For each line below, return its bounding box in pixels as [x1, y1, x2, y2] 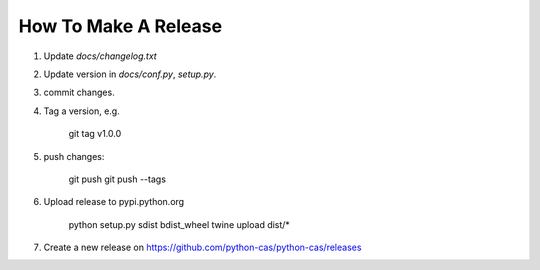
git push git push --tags [68, 173, 167, 185]
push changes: [43, 150, 105, 162]
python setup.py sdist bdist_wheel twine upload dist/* [68, 218, 290, 230]
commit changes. [43, 86, 115, 99]
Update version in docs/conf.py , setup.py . [43, 68, 217, 80]
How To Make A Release [18, 15, 223, 37]
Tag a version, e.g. [43, 105, 120, 117]
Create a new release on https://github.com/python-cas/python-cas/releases [43, 241, 362, 254]
